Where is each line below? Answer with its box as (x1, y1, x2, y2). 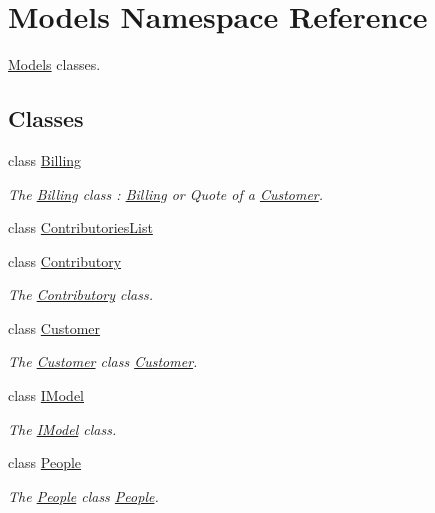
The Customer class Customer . (8, 351, 198, 372)
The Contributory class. (8, 284, 153, 305)
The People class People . (8, 485, 159, 506)
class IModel (8, 385, 84, 406)
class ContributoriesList (8, 217, 153, 238)
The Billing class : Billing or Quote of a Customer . (8, 183, 324, 204)
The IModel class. (8, 418, 117, 439)
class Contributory (8, 250, 122, 271)
